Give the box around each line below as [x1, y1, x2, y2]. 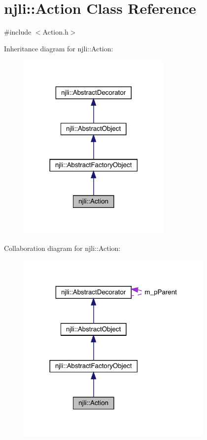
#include [4, 27, 32, 37]
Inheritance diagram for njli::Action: [4, 43, 113, 53]
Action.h [42, 27, 69, 37]
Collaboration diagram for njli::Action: [4, 242, 121, 253]
